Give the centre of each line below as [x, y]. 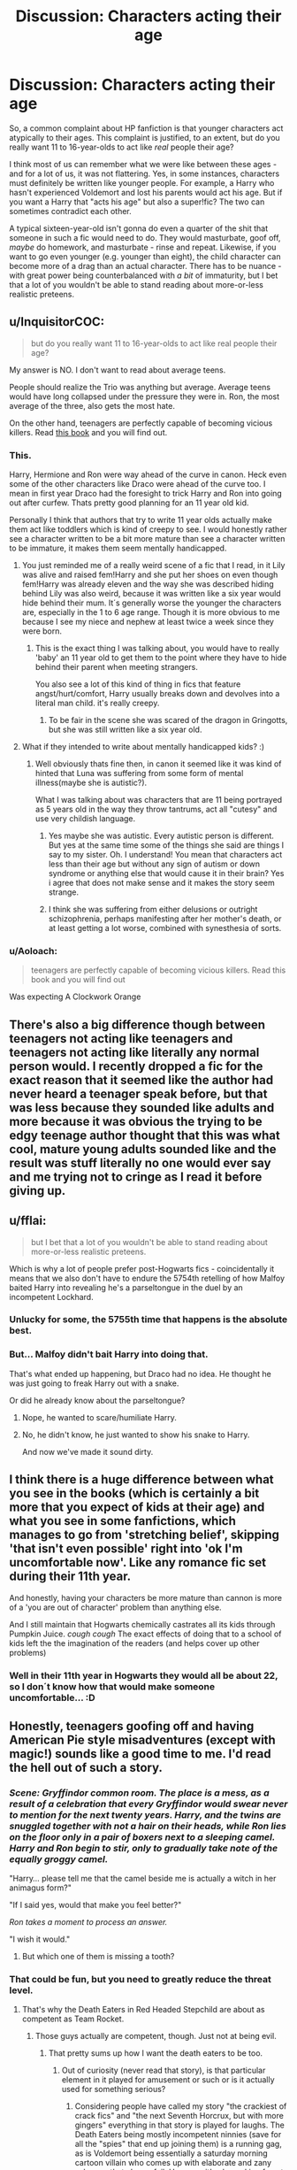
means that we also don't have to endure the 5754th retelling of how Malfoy [147, 1278]
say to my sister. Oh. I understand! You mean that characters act [165, 855]
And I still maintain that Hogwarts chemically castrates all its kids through [142, 1624]
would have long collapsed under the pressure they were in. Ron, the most [145, 396]
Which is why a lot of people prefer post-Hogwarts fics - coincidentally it [142, 1268]
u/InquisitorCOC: [57, 322]
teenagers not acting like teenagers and [121, 1039]
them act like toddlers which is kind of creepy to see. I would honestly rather [148, 529]
